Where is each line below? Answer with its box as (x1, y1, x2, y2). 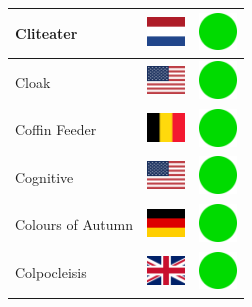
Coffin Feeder (15, 119, 97, 140)
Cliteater (15, 22, 78, 43)
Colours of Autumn (15, 214, 133, 235)
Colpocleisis (15, 262, 87, 283)
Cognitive (15, 166, 74, 187)
